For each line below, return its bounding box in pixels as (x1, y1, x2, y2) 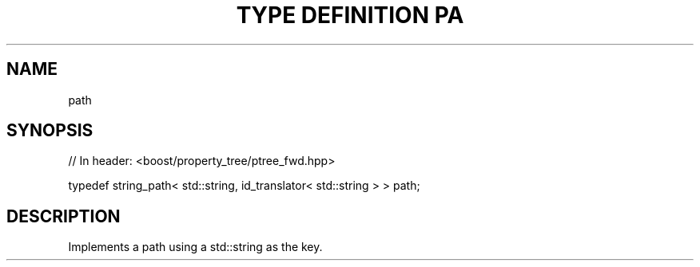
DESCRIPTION (6, 206, 121, 226)
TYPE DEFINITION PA (236, 2, 464, 29)
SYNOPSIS (6, 120, 93, 141)
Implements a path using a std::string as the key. (68, 240, 323, 254)
